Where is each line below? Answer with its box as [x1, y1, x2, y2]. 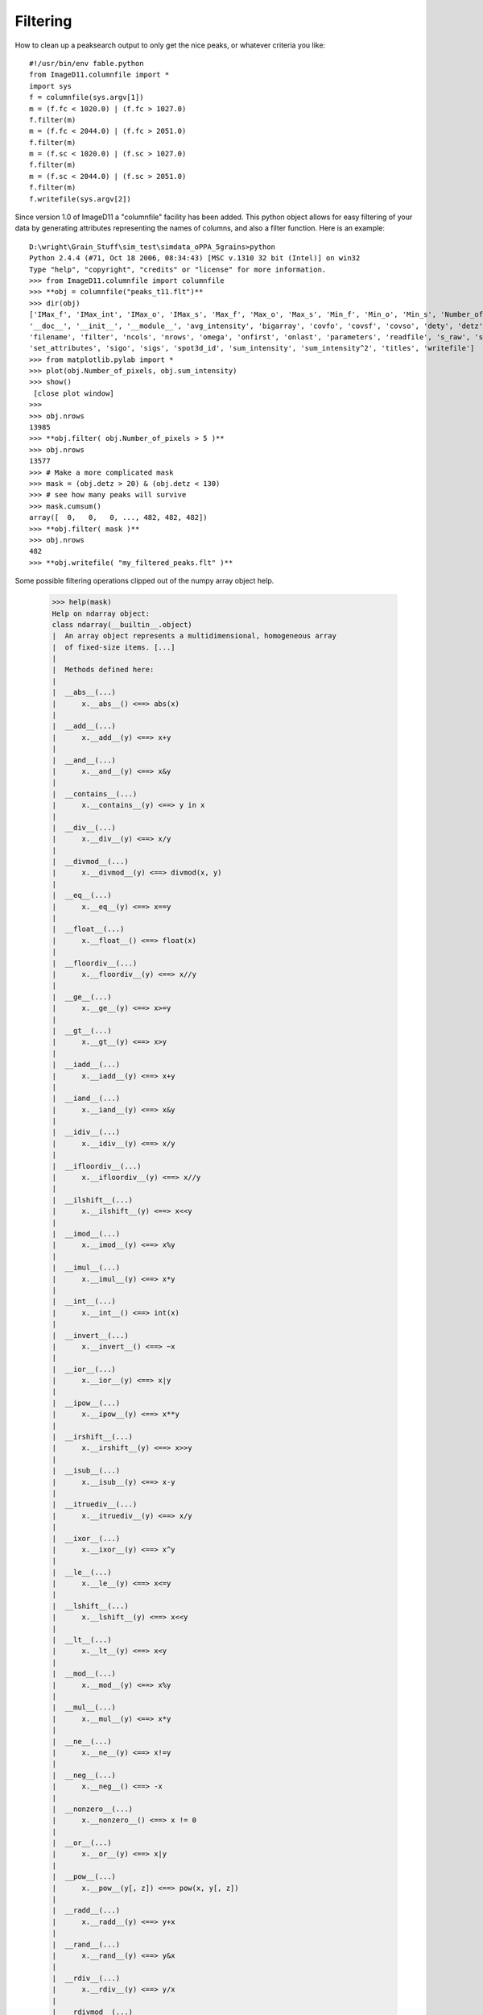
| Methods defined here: [52, 665, 155, 675]
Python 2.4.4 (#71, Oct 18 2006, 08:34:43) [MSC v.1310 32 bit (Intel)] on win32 [29, 254, 361, 263]
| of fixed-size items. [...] [52, 642, 176, 652]
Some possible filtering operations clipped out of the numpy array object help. [14, 576, 275, 586]
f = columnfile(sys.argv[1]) [29, 93, 144, 102]
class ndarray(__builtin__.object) [52, 620, 192, 629]
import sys [29, 81, 72, 90]
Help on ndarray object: [52, 609, 151, 618]
